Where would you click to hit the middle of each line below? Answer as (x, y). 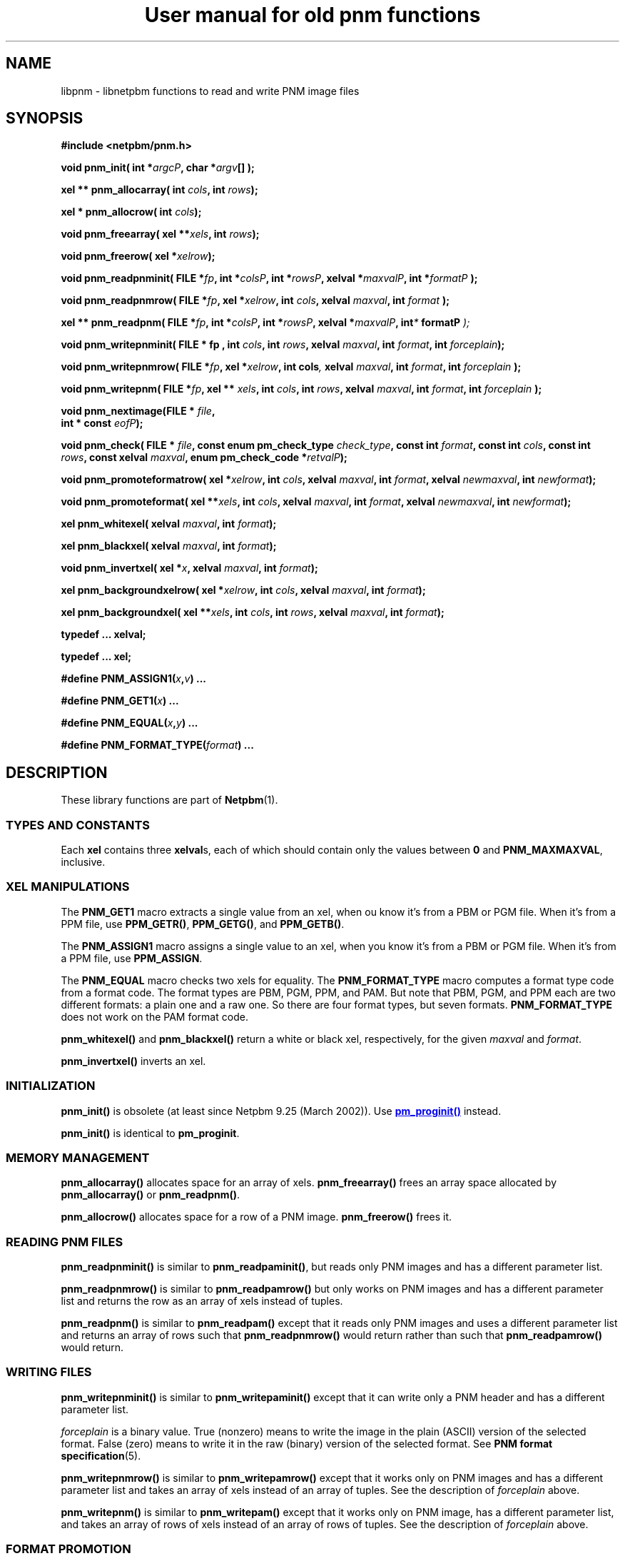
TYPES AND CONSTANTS (78, 825)
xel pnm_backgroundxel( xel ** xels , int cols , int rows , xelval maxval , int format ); (253, 612)
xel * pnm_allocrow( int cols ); (131, 212)
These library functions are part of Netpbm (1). (169, 800)
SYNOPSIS (45, 118)
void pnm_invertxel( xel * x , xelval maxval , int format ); (189, 568)
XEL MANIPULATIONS (68, 887)
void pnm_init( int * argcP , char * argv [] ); (158, 168)
